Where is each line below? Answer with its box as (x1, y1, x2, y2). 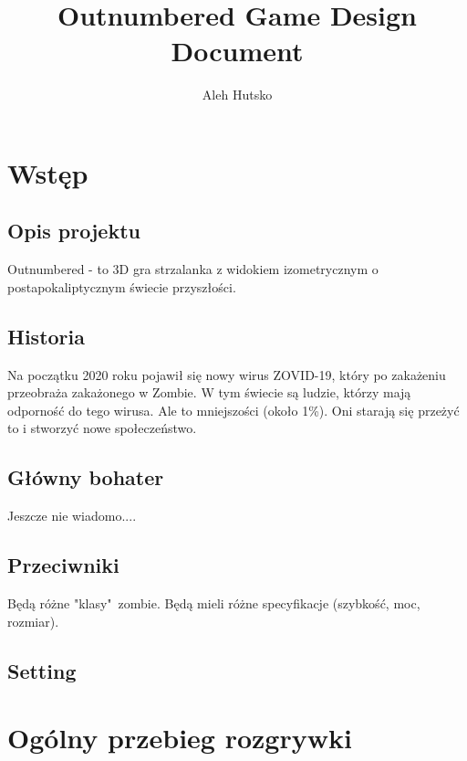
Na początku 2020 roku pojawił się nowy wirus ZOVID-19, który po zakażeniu (7, 365, 446, 384)
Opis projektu (7, 217, 140, 245)
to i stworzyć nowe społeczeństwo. (7, 418, 197, 438)
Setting (7, 656, 77, 684)
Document (171, 32, 304, 69)
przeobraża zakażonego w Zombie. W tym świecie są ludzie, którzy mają (7, 383, 411, 402)
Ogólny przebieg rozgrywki (7, 719, 352, 756)
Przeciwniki (7, 551, 119, 579)
